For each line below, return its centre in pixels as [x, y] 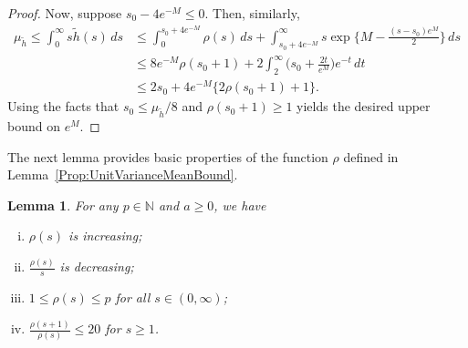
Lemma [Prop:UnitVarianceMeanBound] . [123, 174]
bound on [34, 126]
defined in [371, 156]
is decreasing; [97, 266]
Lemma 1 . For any [63, 205]
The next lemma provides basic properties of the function [168, 156]
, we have [240, 205]
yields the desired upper [364, 106]
